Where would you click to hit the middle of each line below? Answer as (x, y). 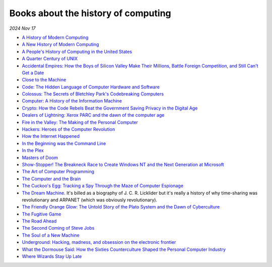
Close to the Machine (44, 80)
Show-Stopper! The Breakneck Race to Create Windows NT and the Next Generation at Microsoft (123, 165)
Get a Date (33, 73)
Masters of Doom (40, 157)
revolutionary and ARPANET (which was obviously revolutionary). (90, 200)
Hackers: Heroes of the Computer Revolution (69, 129)
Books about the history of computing (90, 13)
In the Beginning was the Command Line (64, 143)
